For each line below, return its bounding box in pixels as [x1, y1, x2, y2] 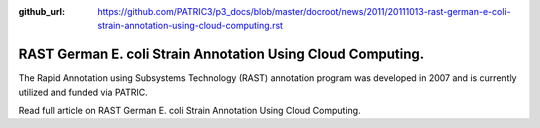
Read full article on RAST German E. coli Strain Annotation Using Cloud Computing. [18, 105, 361, 117]
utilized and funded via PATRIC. [18, 86, 149, 98]
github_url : [18, 6, 65, 17]
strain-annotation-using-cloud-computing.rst [97, 20, 284, 32]
